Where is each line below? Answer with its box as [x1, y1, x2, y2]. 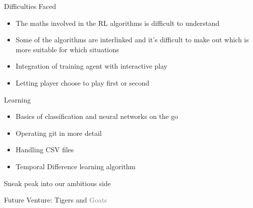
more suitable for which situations [15, 44, 119, 54]
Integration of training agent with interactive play [15, 61, 168, 71]
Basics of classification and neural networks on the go [15, 111, 178, 121]
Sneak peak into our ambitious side [4, 178, 111, 188]
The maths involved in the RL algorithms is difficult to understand [15, 17, 220, 28]
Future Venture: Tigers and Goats [4, 195, 107, 205]
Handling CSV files [15, 144, 74, 155]
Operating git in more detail [15, 127, 102, 138]
